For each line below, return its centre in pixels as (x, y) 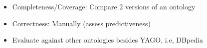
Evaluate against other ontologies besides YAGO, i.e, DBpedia (107, 40)
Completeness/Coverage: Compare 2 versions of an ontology (104, 6)
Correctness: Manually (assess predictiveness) (81, 23)
